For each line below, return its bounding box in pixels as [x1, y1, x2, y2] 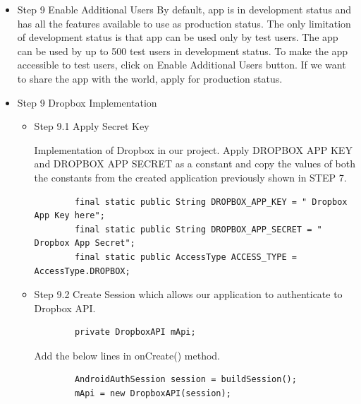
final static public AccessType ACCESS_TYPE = [74, 251, 297, 262]
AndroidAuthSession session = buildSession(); [74, 374, 297, 385]
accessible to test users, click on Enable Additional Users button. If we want [17, 57, 346, 72]
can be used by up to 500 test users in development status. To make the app [17, 43, 348, 58]
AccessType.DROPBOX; [34, 266, 130, 276]
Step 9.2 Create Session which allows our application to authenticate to [34, 287, 343, 302]
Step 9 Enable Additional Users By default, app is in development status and [17, 2, 352, 16]
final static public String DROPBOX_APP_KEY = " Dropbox [74, 196, 348, 207]
